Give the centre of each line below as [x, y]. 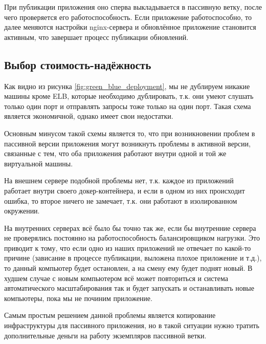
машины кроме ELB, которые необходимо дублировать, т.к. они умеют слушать [129, 96]
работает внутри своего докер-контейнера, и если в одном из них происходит [125, 190]
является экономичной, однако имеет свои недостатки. [89, 116]
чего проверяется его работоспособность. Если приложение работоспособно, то [128, 17]
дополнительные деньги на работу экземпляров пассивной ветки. [105, 335]
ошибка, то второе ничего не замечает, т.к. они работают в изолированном [121, 200]
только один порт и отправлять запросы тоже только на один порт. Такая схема [128, 106]
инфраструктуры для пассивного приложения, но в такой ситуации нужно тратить [132, 325]
